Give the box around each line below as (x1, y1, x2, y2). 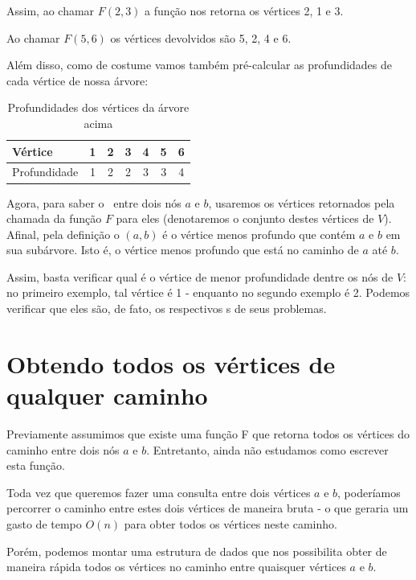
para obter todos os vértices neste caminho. (124, 515, 337, 532)
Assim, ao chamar (6, 2, 95, 19)
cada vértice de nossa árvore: (6, 72, 149, 88)
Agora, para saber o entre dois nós (6, 194, 181, 211)
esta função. (6, 457, 65, 474)
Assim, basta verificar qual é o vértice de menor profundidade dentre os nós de (6, 268, 394, 285)
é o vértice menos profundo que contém (162, 225, 356, 242)
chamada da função (6, 210, 102, 227)
